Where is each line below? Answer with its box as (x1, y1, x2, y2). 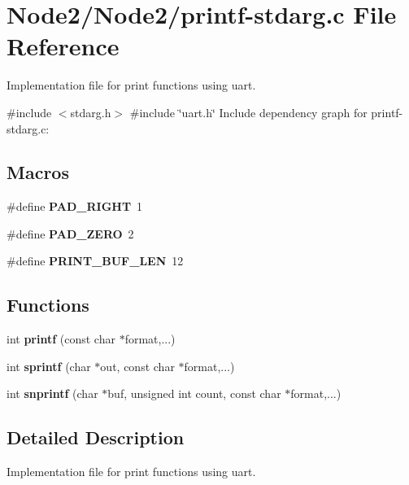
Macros (7, 159, 69, 185)
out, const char (100, 357, 175, 374)
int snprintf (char (7, 385, 98, 402)
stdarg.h (70, 103, 111, 120)
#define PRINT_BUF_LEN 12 (7, 252, 184, 269)
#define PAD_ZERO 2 (7, 225, 134, 242)
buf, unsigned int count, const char (107, 385, 281, 402)
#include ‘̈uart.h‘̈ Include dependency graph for (129, 103, 368, 120)
